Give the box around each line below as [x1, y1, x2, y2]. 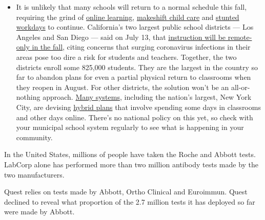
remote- [228, 31, 252, 42]
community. [16, 131, 53, 142]
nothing [16, 92, 40, 102]
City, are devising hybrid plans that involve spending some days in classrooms [16, 101, 261, 112]
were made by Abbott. [4, 206, 75, 217]
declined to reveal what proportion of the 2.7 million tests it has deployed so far [4, 196, 255, 207]
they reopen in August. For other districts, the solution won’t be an [16, 81, 229, 92]
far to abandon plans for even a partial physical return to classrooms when [16, 72, 251, 82]
